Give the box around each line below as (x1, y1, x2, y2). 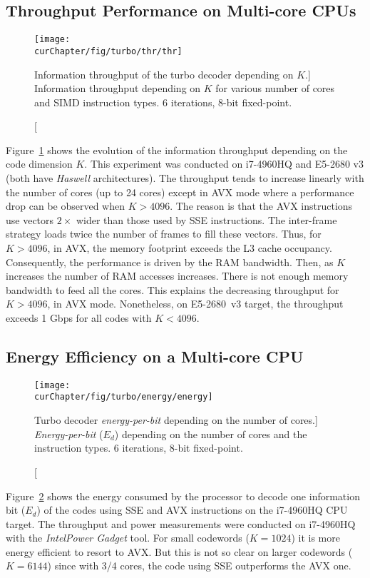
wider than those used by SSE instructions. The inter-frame (76, 212, 337, 227)
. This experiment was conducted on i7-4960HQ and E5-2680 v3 (84, 156, 364, 171)
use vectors (6, 212, 54, 227)
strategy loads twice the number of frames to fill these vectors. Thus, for (6, 226, 322, 241)
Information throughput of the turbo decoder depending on (34, 66, 294, 81)
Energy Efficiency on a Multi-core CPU (6, 345, 304, 367)
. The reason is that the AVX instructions (170, 198, 353, 213)
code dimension (6, 156, 73, 171)
